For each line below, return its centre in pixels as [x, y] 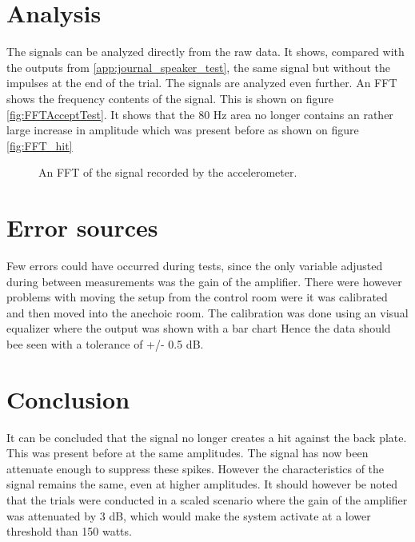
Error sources [82, 227]
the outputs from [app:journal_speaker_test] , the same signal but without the [199, 67]
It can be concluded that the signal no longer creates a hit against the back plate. [207, 437]
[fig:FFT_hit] [40, 145]
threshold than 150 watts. [69, 531]
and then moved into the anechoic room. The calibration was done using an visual [207, 312]
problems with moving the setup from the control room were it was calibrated [197, 297]
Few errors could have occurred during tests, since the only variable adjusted [195, 265]
